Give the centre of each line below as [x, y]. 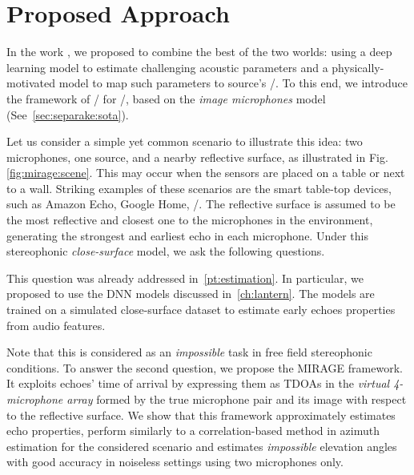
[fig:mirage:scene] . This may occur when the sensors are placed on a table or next [206, 173]
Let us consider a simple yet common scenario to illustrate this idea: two [185, 141]
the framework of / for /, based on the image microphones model [166, 98]
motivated [31, 83]
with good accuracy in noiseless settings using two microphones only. [175, 462]
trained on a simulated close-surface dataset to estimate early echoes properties [201, 310]
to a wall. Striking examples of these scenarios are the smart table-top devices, [199, 188]
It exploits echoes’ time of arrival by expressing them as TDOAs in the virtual [198, 383]
